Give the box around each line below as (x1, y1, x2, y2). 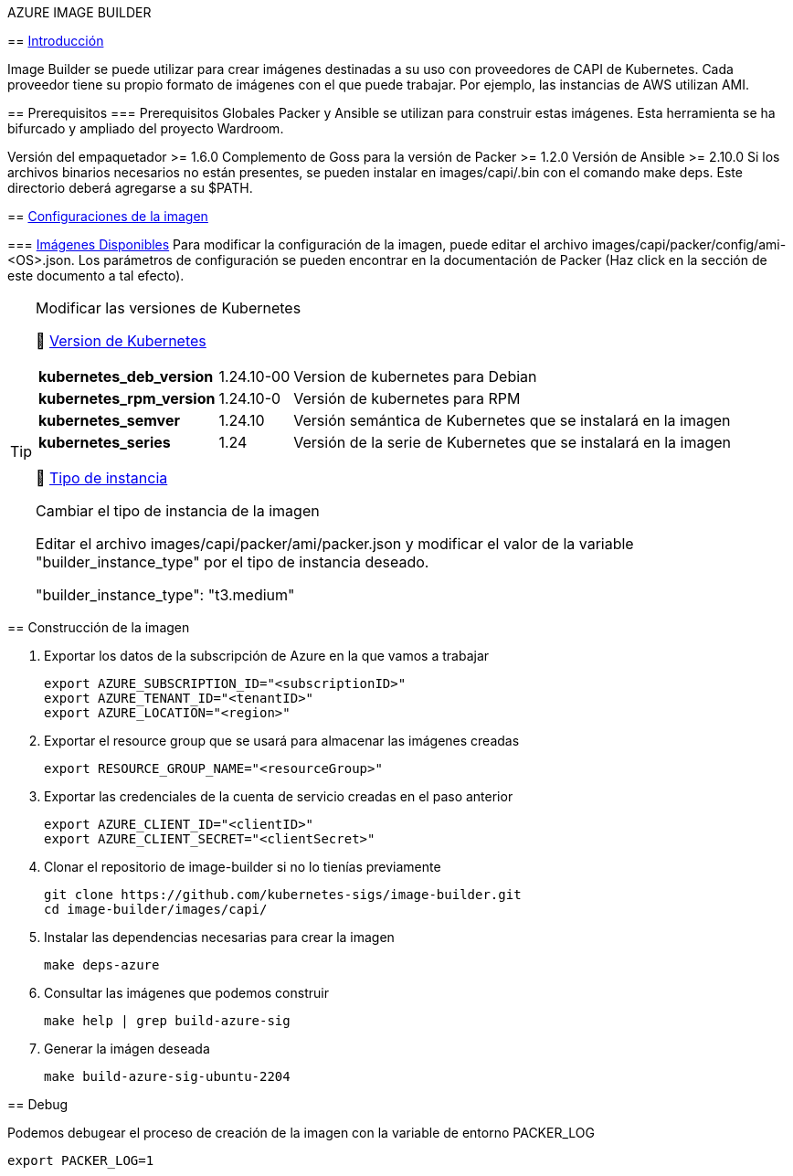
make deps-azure (44, 958, 160, 972)
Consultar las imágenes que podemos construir (44, 985, 329, 1001)
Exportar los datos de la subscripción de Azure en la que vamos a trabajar (44, 648, 490, 663)
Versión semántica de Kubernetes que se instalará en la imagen (293, 411, 731, 429)
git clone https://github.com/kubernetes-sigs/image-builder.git (44, 887, 522, 902)
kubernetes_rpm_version (38, 389, 216, 408)
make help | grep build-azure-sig (44, 1013, 291, 1028)
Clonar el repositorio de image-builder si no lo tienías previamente (44, 859, 441, 874)
